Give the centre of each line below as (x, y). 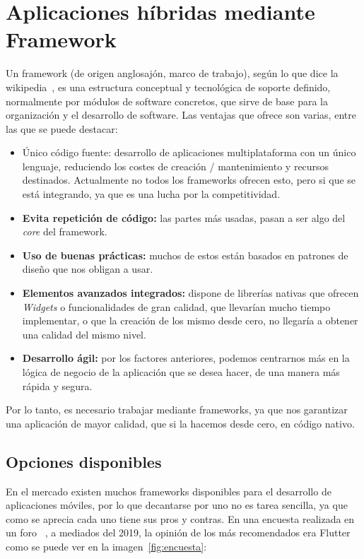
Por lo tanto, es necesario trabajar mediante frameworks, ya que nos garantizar (177, 410)
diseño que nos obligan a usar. (88, 269)
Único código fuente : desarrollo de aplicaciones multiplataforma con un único (189, 152)
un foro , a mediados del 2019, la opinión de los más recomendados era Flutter (178, 532)
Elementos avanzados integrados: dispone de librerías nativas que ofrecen (190, 293)
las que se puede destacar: (62, 128)
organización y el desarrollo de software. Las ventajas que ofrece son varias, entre (181, 115)
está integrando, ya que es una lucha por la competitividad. (151, 194)
